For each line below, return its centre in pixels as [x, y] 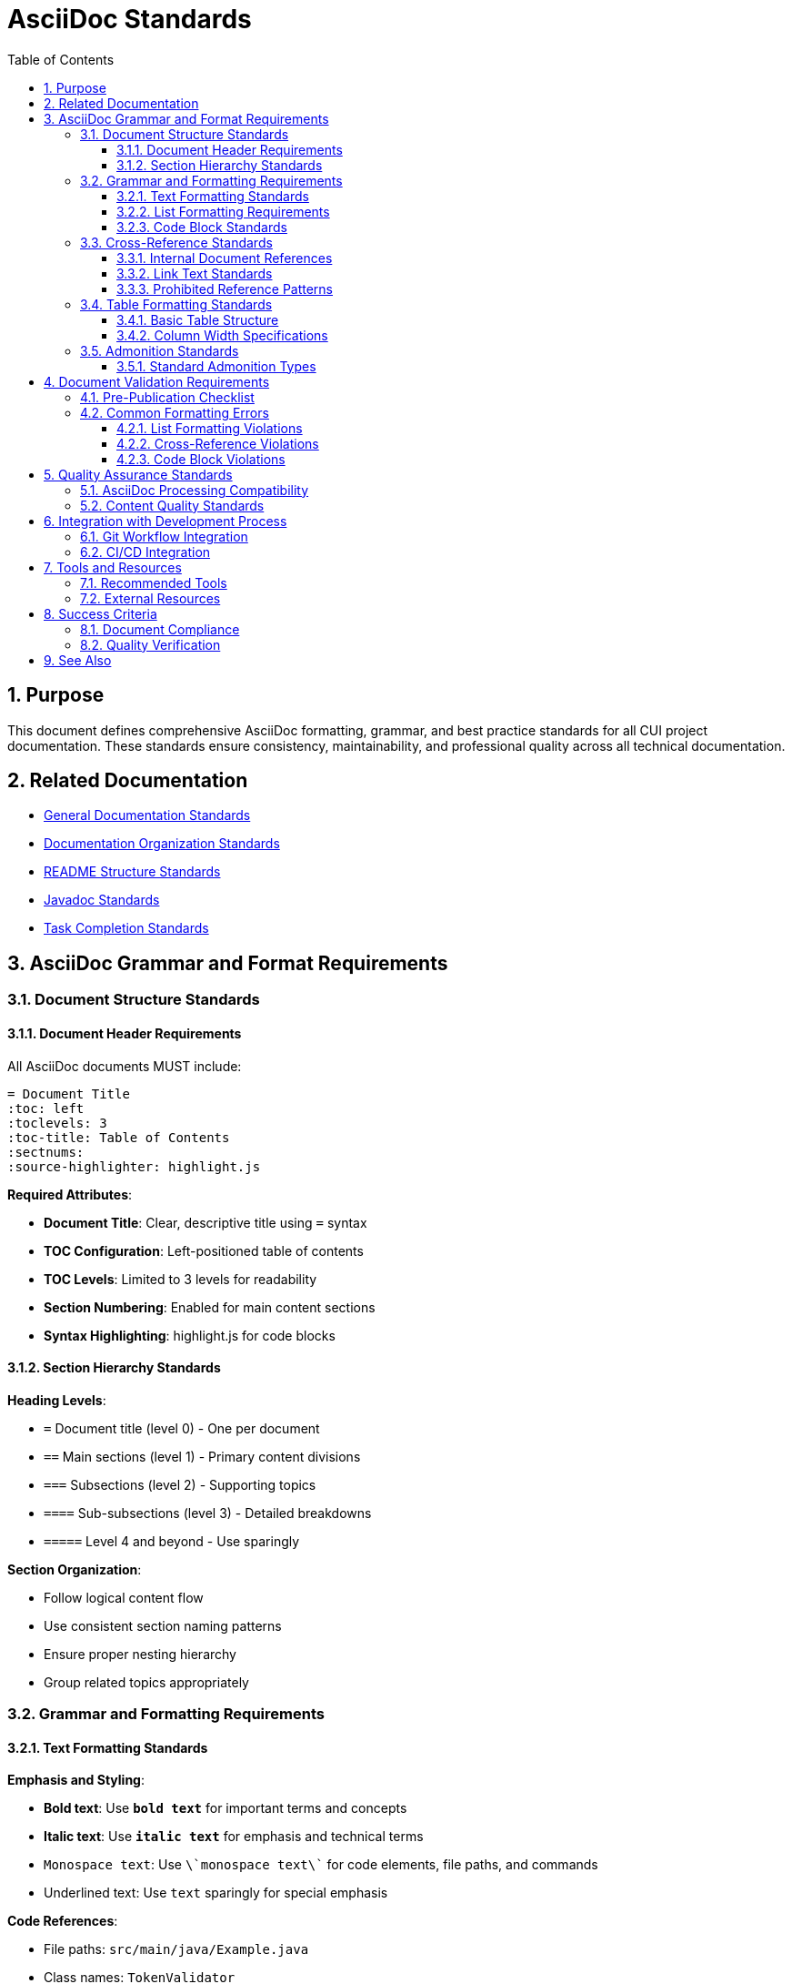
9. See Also [78, 660]
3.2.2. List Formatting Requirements [223, 211]
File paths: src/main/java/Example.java [176, 1949]
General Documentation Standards [147, 815]
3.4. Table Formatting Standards [176, 304]
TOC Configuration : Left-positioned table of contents [204, 1250]
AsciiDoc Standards [130, 19]
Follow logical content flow [124, 1597]
